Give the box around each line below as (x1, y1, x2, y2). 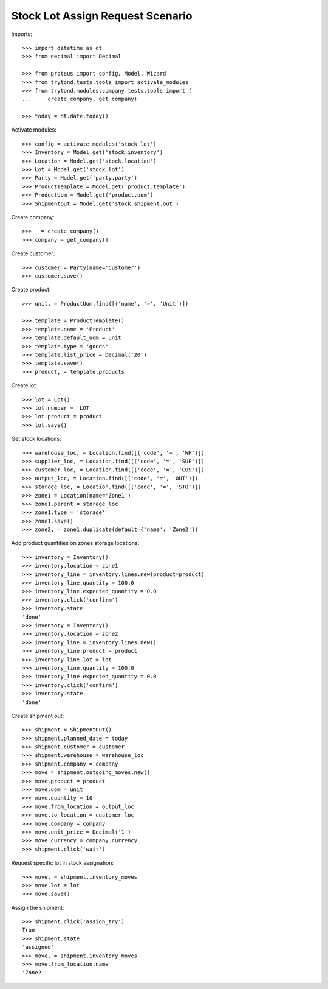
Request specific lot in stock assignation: (11, 859, 114, 867)
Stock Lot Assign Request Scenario (11, 9, 193, 23)
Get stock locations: (11, 435, 61, 443)
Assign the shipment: (11, 904, 64, 911)
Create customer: (11, 250, 55, 257)
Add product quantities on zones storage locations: (11, 540, 140, 547)
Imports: (11, 30, 33, 38)
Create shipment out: (11, 712, 64, 719)
